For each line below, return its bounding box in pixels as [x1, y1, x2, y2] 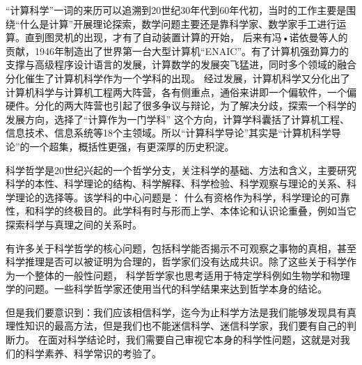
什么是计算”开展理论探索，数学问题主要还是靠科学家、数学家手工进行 [19, 16, 337, 31]
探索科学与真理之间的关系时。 [6, 217, 142, 231]
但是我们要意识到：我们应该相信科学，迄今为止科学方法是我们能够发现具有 [6, 304, 347, 319]
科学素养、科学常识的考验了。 [24, 345, 162, 360]
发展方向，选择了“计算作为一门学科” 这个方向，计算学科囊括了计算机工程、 [6, 111, 349, 126]
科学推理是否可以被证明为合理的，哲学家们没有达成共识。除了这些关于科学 [6, 254, 347, 269]
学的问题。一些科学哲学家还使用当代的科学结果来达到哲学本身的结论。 [6, 281, 327, 296]
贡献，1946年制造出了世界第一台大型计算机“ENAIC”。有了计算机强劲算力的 [6, 43, 349, 58]
